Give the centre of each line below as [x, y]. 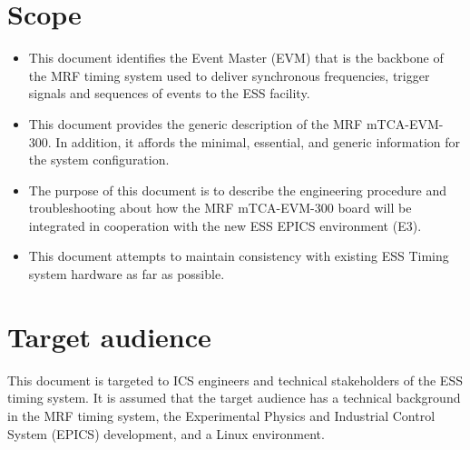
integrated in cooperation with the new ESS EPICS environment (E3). [225, 225]
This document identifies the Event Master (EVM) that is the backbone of [236, 58]
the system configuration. [99, 160]
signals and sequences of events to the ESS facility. [169, 93]
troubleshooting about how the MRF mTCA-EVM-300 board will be [220, 208]
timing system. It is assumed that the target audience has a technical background [234, 398]
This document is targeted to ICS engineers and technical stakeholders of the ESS [235, 380]
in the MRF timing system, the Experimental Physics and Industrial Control [221, 415]
